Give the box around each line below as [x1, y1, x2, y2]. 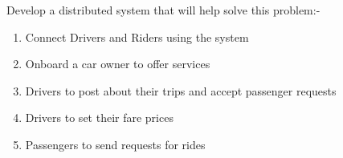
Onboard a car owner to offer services [25, 55, 210, 72]
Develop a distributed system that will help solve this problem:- [6, 2, 321, 18]
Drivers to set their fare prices [25, 109, 174, 126]
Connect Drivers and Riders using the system [25, 28, 249, 45]
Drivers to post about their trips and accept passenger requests [25, 82, 337, 99]
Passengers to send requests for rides [25, 136, 206, 152]
